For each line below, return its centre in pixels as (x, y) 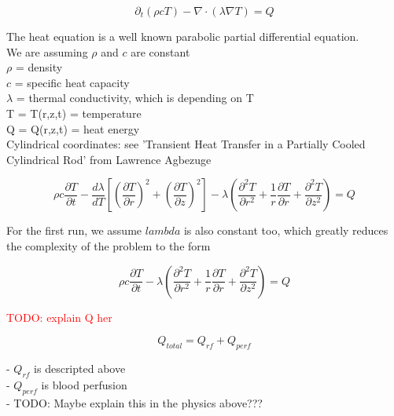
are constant (160, 51)
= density (39, 67)
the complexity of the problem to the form (109, 245)
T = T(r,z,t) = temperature (74, 113)
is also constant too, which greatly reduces (286, 230)
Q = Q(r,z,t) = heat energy (73, 128)
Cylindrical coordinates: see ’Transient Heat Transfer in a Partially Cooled (186, 144)
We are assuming (47, 51)
